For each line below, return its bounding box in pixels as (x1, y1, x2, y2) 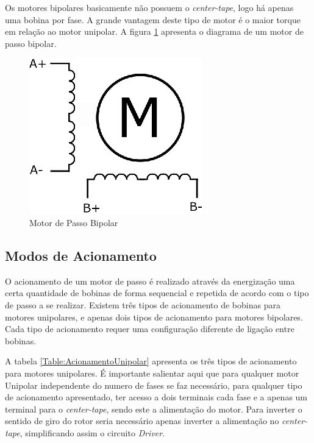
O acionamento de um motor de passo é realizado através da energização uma (5, 274, 295, 287)
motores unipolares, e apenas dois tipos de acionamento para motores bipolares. (5, 310, 303, 323)
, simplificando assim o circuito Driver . (20, 426, 165, 439)
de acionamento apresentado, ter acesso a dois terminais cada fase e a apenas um (5, 391, 308, 403)
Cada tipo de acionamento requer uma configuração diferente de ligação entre (5, 322, 294, 335)
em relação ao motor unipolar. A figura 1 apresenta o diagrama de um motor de (5, 25, 304, 38)
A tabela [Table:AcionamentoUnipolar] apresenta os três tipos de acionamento (5, 355, 297, 367)
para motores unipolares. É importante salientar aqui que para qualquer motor (5, 366, 299, 379)
